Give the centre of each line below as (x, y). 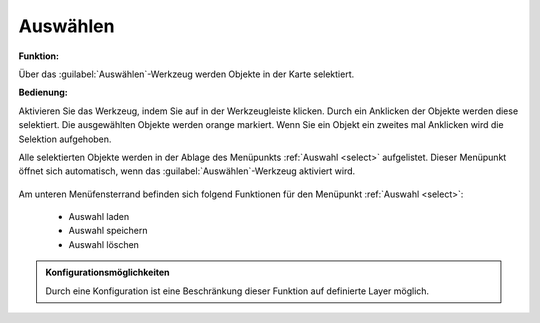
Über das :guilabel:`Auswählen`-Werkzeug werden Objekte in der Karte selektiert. (186, 74)
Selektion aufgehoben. (65, 139)
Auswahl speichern (108, 231)
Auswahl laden (99, 217)
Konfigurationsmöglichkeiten (107, 272)
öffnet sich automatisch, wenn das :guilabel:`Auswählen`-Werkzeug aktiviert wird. (187, 171)
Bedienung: (43, 92)
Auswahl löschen (104, 244)
